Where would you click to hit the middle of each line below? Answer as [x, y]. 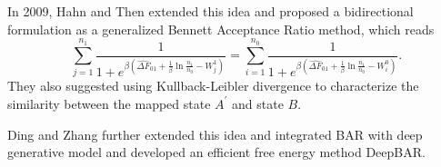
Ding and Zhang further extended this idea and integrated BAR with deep [215, 134]
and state [258, 103]
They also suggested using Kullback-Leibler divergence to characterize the [213, 86]
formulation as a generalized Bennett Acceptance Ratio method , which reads [221, 29]
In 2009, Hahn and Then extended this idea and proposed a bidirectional [210, 11]
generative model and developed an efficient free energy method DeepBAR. [216, 152]
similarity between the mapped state [109, 103]
